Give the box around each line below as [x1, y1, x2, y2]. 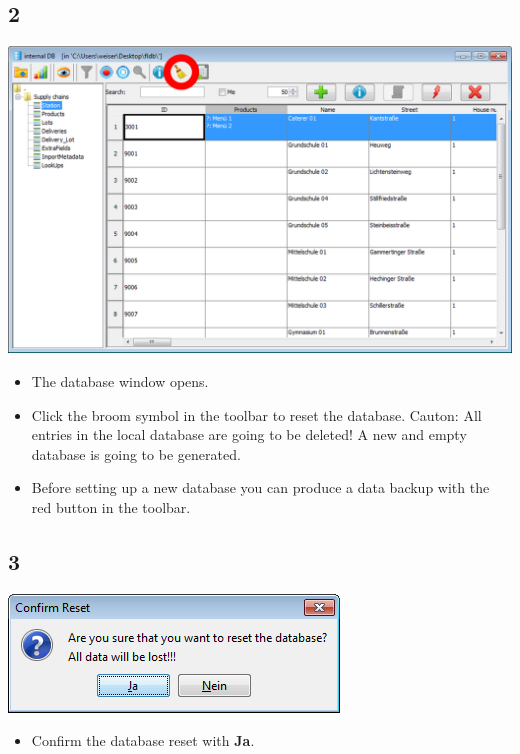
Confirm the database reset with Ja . [31, 730, 255, 751]
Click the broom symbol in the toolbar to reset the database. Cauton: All [31, 404, 482, 425]
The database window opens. [31, 370, 209, 391]
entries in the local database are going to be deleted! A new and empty [31, 424, 467, 445]
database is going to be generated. [31, 443, 241, 464]
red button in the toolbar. [31, 496, 191, 517]
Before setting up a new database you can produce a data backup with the [31, 477, 490, 498]
